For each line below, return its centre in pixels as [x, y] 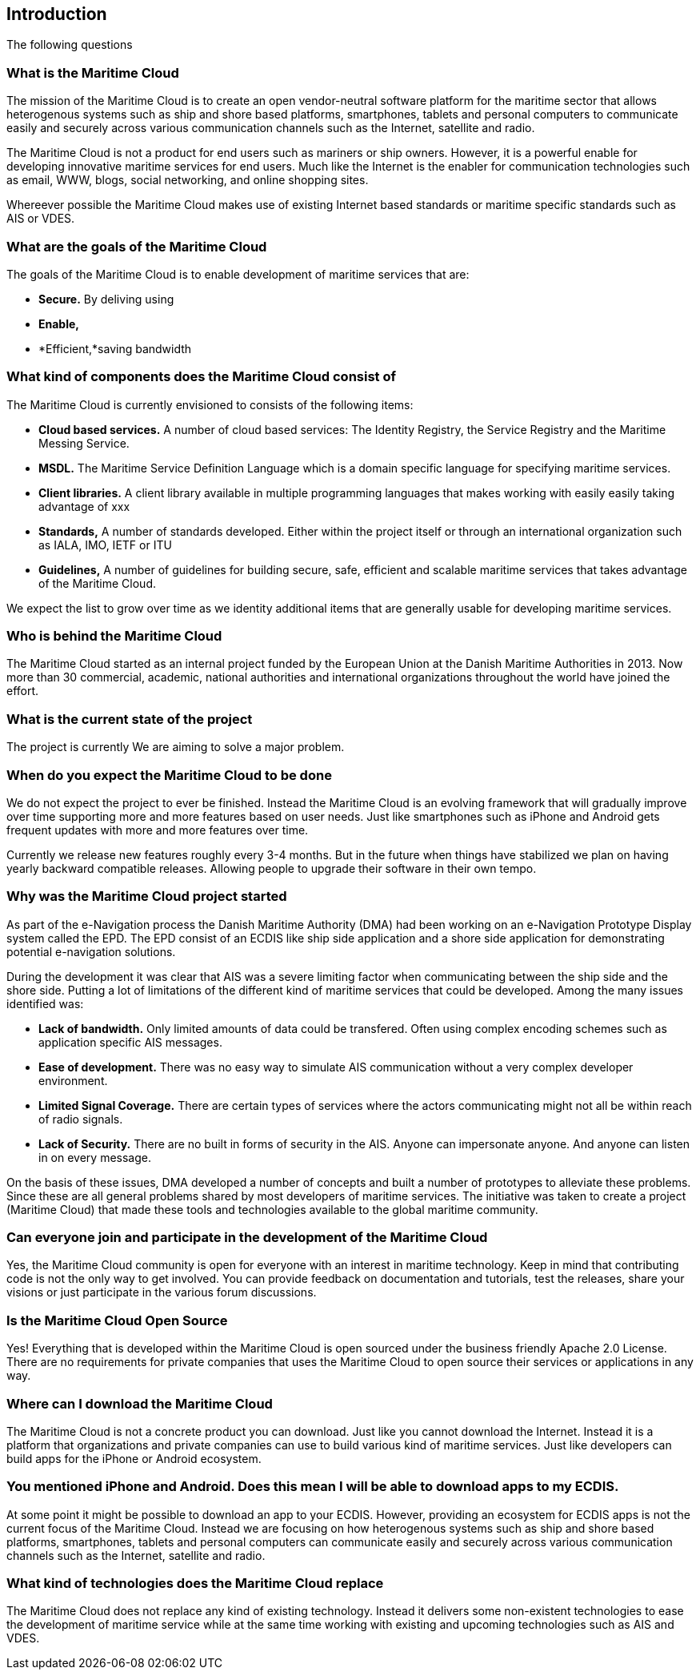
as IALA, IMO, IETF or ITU [105, 545]
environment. [73, 1080]
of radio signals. [81, 1119]
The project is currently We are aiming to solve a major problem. [176, 747]
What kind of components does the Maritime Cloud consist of [201, 377]
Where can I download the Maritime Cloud [140, 1403]
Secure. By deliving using [106, 299]
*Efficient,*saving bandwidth [115, 348]
